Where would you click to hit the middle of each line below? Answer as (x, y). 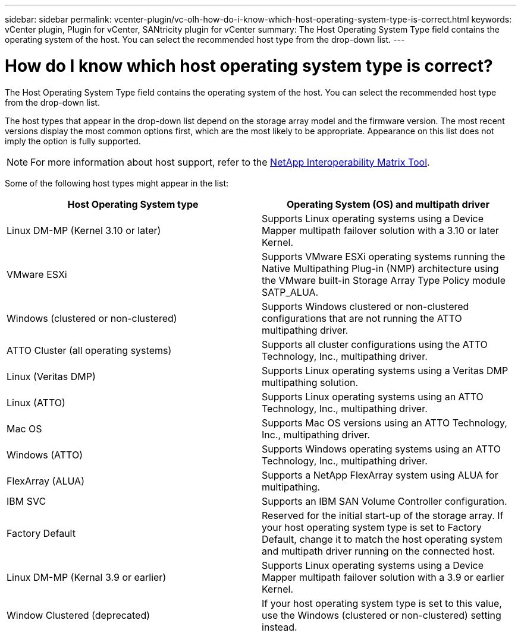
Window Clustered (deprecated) (79, 615)
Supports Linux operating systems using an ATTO (373, 396)
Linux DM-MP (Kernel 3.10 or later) (84, 230)
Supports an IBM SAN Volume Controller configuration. (385, 501)
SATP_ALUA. (290, 292)
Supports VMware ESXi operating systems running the (384, 256)
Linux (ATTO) (36, 402)
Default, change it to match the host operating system (382, 539)
